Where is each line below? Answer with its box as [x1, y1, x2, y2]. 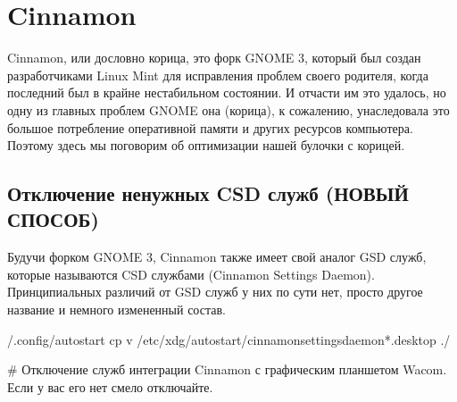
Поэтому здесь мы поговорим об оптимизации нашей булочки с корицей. [7, 136, 405, 155]
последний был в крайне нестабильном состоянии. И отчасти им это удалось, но [7, 83, 446, 102]
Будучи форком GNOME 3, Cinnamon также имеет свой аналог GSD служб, [7, 247, 427, 266]
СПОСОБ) [7, 205, 99, 233]
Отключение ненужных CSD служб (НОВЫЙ [7, 180, 409, 207]
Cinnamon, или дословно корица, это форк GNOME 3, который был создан [7, 48, 421, 67]
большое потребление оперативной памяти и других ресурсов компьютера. [7, 118, 413, 137]
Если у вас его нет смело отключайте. [7, 377, 213, 396]
